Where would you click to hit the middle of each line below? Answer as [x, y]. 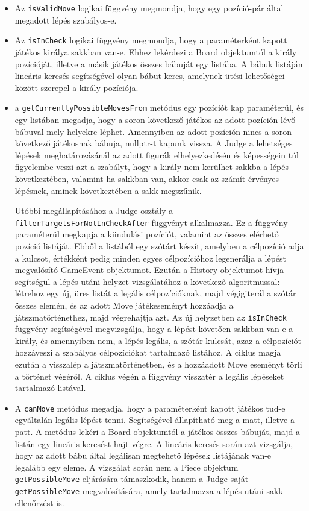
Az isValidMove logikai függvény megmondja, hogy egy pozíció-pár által [149, 8]
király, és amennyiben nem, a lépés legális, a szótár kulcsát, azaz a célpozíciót [158, 340]
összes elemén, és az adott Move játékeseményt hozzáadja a [124, 305]
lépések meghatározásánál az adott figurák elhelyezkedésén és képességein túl [157, 155]
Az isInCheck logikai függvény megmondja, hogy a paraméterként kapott [151, 40]
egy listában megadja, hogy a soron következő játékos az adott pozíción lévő [155, 119]
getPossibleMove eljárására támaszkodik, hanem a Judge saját [132, 479]
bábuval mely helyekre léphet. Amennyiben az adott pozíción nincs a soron [153, 131]
